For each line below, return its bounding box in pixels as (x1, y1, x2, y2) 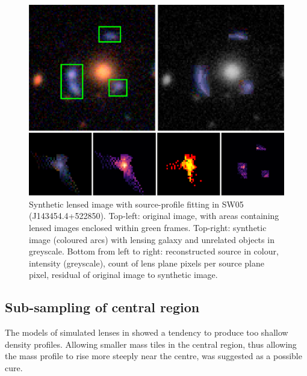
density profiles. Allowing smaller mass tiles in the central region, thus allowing (5, 337, 297, 350)
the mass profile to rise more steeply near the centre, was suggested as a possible (5, 350, 302, 362)
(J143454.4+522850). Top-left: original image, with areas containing (29, 209, 279, 222)
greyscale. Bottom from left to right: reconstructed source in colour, (29, 245, 279, 257)
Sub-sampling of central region (5, 298, 200, 316)
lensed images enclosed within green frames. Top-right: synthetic (29, 221, 267, 233)
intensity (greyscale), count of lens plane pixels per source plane (29, 256, 264, 269)
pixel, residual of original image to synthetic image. (29, 268, 218, 281)
